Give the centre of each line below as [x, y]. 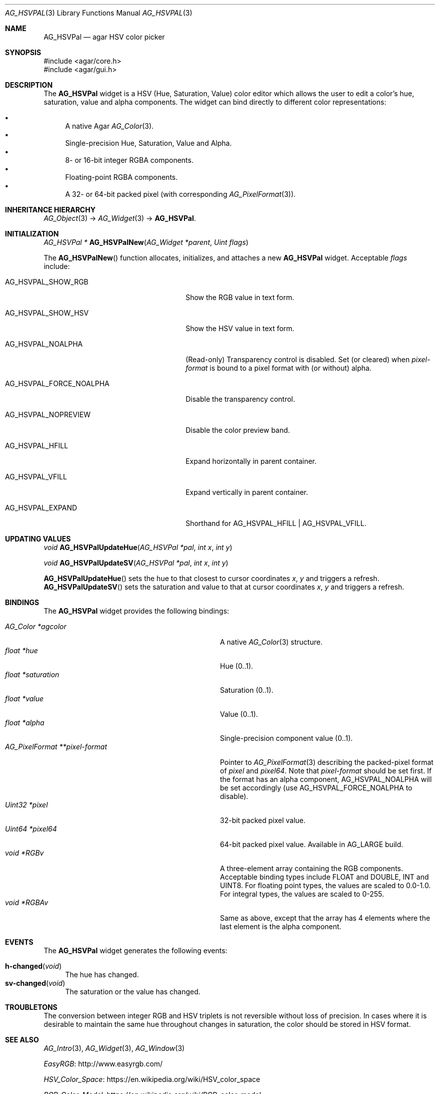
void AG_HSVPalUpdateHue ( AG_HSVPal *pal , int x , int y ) [138, 547]
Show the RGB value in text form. [240, 297]
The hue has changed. [102, 975]
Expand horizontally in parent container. [251, 461]
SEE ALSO [22, 1040]
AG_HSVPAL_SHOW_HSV [47, 313]
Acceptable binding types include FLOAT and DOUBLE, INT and [324, 877]
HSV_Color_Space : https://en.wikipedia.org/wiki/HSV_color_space [152, 1079]
